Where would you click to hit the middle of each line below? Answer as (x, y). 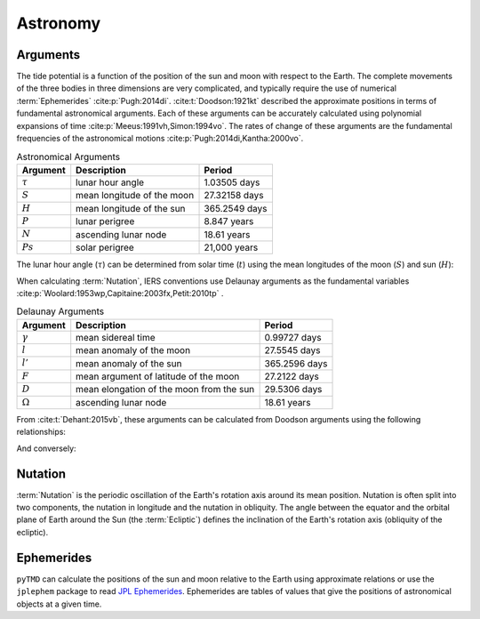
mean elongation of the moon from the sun (165, 390)
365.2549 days (236, 208)
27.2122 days (292, 376)
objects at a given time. (59, 604)
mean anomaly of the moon (133, 350)
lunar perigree (105, 221)
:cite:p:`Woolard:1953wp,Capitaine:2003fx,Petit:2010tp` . (120, 293)
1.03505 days (232, 182)
